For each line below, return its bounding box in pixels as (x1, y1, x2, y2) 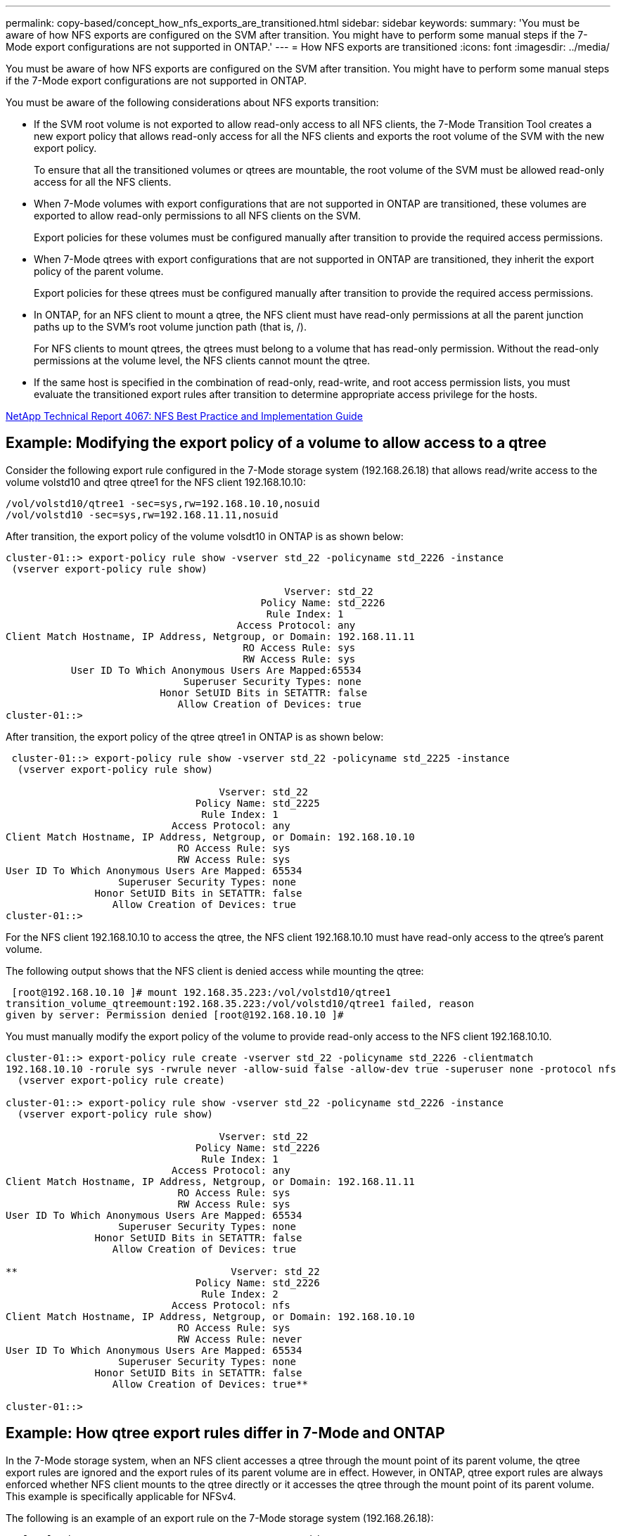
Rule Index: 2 (201, 1288, 279, 1300)
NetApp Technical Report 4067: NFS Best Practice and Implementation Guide (6, 410, 363, 422)
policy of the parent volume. (34, 265, 164, 277)
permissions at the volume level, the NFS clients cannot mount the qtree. (34, 354, 371, 366)
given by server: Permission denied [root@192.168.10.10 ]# (6, 1009, 344, 1020)
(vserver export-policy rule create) (17, 1074, 225, 1086)
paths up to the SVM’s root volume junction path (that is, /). (34, 321, 307, 333)
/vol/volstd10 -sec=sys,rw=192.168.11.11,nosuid (6, 508, 279, 520)
